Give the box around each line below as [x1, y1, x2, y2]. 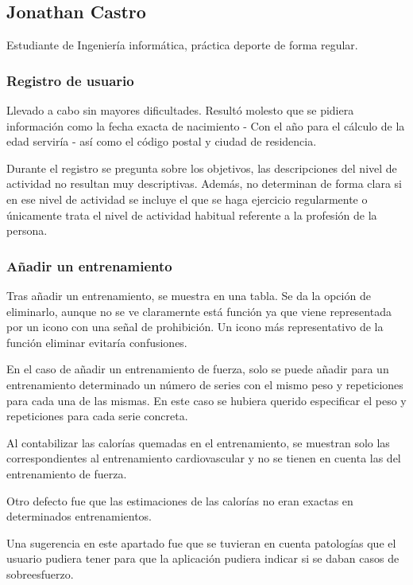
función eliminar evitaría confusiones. [6, 333, 187, 350]
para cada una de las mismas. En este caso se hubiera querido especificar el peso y [6, 392, 407, 408]
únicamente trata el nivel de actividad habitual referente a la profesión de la [6, 206, 377, 223]
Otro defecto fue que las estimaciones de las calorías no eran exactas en [6, 492, 353, 509]
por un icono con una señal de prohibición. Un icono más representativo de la [6, 318, 384, 335]
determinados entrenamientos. [6, 508, 152, 525]
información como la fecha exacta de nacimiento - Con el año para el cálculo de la [6, 117, 405, 134]
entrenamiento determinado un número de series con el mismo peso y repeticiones [6, 376, 403, 392]
